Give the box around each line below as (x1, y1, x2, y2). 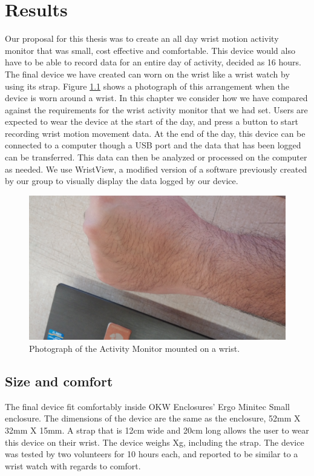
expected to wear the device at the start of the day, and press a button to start (5, 115, 298, 128)
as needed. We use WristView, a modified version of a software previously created (5, 162, 307, 175)
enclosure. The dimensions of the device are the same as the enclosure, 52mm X (5, 412, 301, 425)
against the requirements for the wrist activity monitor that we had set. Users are (5, 103, 308, 116)
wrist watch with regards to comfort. (5, 459, 141, 472)
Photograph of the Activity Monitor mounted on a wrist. (29, 342, 240, 354)
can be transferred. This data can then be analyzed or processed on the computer (5, 151, 307, 164)
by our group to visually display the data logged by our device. (5, 174, 238, 187)
